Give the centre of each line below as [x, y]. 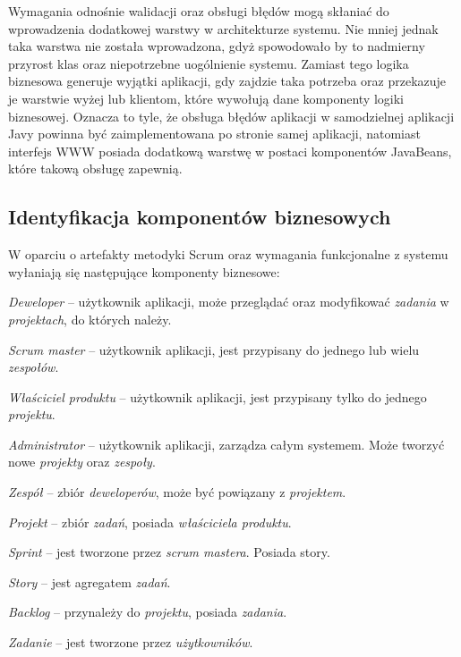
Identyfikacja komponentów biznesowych [200, 217]
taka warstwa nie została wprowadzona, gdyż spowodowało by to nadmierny [217, 46]
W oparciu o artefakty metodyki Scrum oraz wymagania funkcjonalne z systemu [228, 254]
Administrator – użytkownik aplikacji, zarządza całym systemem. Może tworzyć [226, 444]
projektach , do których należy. [90, 319]
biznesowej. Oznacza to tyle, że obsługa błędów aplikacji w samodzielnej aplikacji [231, 116]
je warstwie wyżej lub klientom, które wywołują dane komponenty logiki [206, 98]
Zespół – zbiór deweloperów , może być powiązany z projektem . [177, 492]
